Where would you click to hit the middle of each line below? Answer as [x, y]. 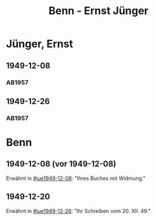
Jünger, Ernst [40, 44]
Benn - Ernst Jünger [99, 11]
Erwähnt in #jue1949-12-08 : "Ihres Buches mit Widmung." [76, 178]
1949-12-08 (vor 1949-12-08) [61, 164]
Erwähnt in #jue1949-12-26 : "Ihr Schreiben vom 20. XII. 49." [78, 211]
